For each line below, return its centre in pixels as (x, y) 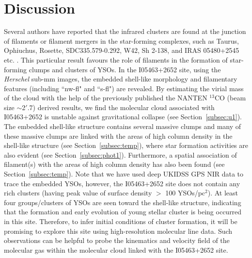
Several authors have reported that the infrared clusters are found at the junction (125, 31)
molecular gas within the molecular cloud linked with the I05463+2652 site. (116, 250)
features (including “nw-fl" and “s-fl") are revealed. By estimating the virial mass (124, 88)
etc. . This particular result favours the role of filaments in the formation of (116, 59)
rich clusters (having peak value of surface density (78, 193)
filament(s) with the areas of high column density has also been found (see (114, 164)
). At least (223, 193)
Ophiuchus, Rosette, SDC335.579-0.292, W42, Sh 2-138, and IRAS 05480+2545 (122, 50)
